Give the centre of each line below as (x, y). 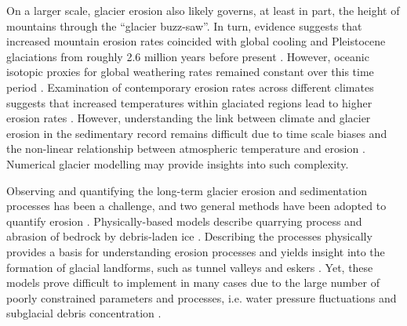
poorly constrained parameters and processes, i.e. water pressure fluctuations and (202, 297)
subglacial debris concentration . (84, 313)
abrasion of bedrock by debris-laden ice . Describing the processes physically (189, 236)
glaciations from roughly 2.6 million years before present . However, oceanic (188, 56)
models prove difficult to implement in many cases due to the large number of (193, 283)
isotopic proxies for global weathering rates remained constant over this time (190, 72)
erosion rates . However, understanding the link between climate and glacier (189, 118)
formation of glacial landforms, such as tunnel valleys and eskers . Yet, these (190, 267)
